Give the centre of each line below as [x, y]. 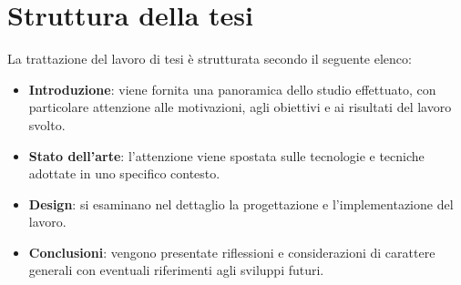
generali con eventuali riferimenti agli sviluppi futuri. [176, 270]
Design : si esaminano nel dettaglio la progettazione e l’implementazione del [241, 204]
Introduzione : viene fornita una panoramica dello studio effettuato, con [232, 89]
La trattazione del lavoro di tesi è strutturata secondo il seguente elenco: [210, 59]
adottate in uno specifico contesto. [124, 173]
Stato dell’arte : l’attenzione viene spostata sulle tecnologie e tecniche [226, 155]
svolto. [47, 124]
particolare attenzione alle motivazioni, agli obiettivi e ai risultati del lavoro [240, 107]
